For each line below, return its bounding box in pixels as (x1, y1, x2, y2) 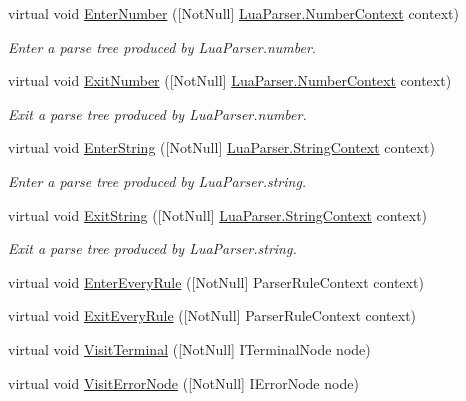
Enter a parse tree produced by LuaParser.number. (8, 36, 317, 57)
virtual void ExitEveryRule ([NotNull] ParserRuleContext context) (8, 305, 417, 326)
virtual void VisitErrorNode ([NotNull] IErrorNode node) (8, 372, 359, 393)
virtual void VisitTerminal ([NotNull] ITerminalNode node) (8, 338, 371, 359)
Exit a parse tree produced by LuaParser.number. (8, 103, 307, 124)
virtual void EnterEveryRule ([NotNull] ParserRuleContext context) (8, 271, 424, 292)
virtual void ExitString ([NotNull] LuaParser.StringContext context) (8, 204, 428, 225)
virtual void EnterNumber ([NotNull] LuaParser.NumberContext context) (8, 3, 459, 23)
